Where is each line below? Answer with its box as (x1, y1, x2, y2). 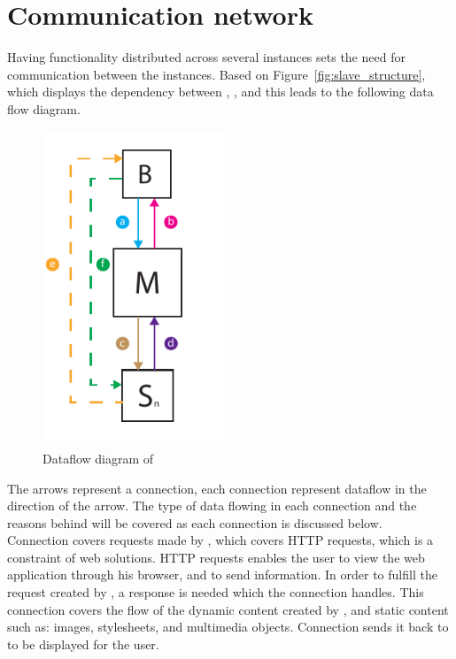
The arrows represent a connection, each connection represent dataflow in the (7, 479, 427, 497)
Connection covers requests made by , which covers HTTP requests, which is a (7, 531, 434, 549)
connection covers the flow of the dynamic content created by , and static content (7, 600, 449, 618)
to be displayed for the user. (7, 634, 159, 653)
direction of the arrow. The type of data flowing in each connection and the (7, 496, 417, 515)
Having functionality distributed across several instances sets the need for (7, 48, 406, 66)
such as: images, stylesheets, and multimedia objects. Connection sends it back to (7, 617, 449, 636)
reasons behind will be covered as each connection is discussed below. (7, 513, 383, 532)
